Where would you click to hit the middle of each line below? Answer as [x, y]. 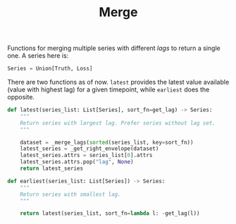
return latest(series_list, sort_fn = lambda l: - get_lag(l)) [110, 213]
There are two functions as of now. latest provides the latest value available [118, 82]
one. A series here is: [38, 56]
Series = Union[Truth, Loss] [50, 69]
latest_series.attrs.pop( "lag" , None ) [77, 162]
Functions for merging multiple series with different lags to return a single [114, 48]
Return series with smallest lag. [70, 194]
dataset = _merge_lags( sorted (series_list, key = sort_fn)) [107, 142]
